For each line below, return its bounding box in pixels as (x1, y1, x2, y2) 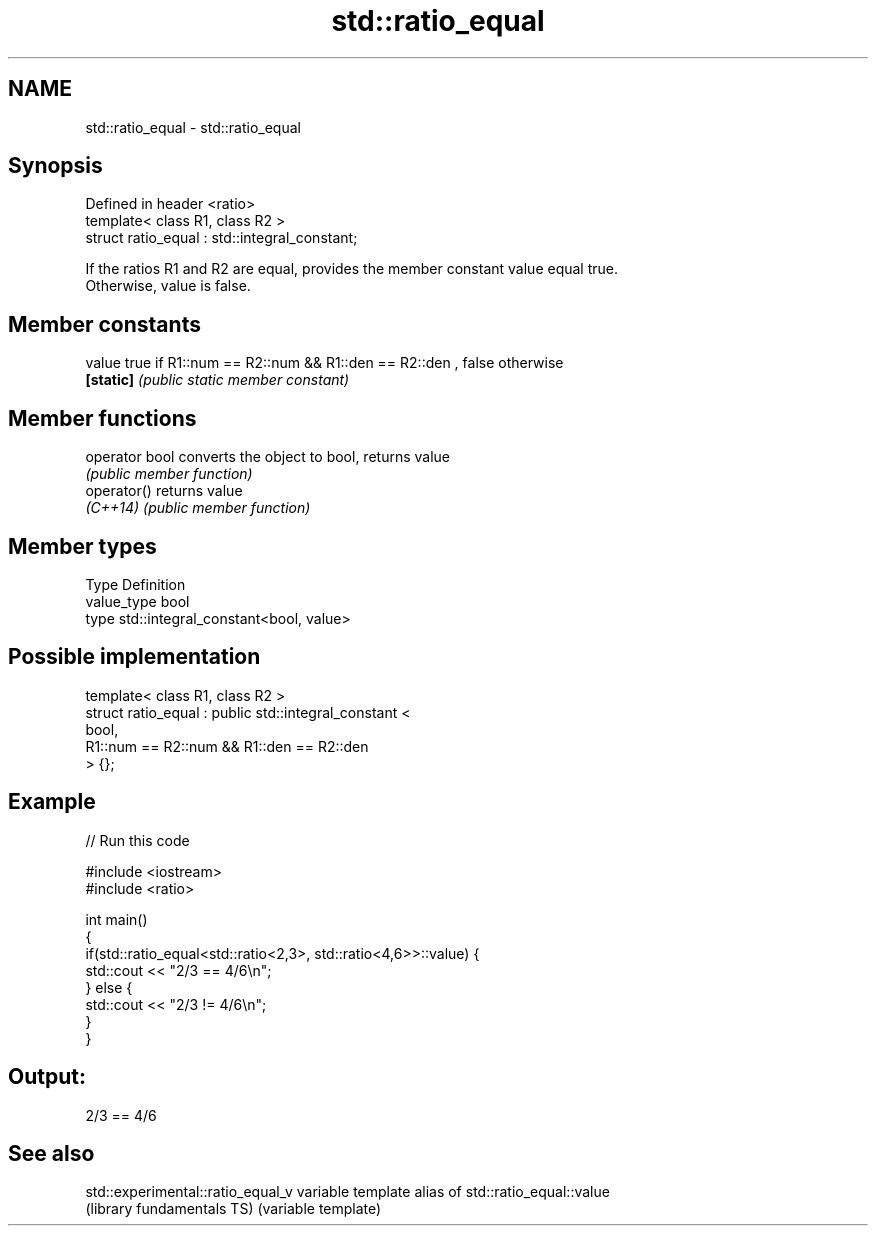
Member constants (8, 311, 201, 337)
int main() (85, 910, 148, 928)
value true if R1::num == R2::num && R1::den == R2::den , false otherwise (85, 354, 564, 372)
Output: (8, 1064, 86, 1090)
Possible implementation (8, 644, 261, 670)
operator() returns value (85, 482, 243, 500)
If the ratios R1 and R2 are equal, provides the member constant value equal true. (85, 260, 619, 278)
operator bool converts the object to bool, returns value (85, 448, 450, 466)
